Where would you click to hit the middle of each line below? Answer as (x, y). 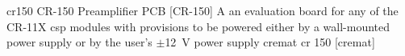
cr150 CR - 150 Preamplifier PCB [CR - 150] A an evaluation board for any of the (202, 10)
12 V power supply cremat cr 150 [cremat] (270, 42)
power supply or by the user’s (79, 42)
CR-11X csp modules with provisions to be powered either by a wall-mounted (198, 26)
